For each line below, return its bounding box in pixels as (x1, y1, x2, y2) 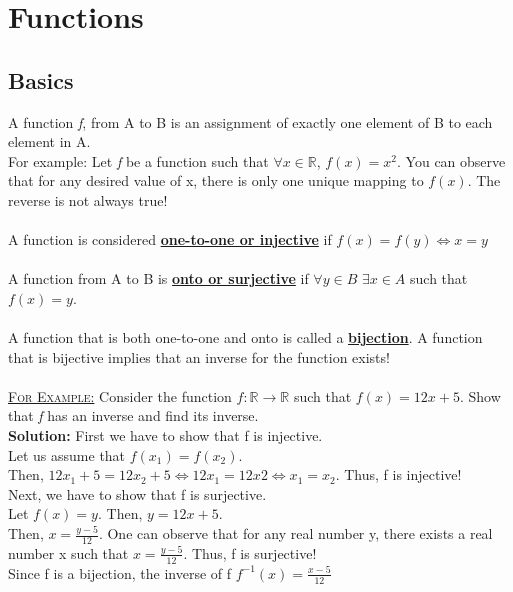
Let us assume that (8, 444, 126, 465)
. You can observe (397, 150, 506, 171)
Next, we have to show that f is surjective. (8, 483, 267, 504)
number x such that (8, 542, 129, 563)
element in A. (8, 131, 91, 152)
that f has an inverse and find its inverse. (8, 405, 259, 426)
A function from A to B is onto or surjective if (8, 268, 309, 289)
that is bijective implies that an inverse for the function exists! (8, 346, 390, 367)
